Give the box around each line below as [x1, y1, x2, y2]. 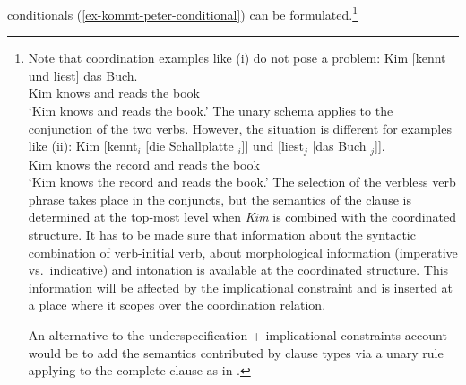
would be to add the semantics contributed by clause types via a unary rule [28, 343, 444, 362]
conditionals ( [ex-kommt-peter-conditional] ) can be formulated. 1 [7, 3, 358, 23]
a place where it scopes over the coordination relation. [28, 295, 326, 314]
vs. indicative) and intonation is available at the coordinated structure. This [28, 260, 449, 279]
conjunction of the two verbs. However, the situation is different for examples [28, 118, 452, 137]
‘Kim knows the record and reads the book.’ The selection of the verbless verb [28, 172, 456, 191]
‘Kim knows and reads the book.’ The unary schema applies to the [28, 101, 393, 120]
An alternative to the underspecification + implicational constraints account [28, 326, 447, 345]
